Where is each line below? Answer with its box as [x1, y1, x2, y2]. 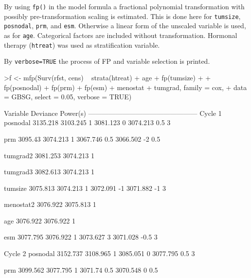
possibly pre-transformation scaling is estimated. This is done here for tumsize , [4, 11, 241, 21]
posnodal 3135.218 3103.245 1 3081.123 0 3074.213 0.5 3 [4, 117, 171, 128]
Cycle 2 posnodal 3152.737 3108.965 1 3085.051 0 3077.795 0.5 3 [4, 248, 195, 259]
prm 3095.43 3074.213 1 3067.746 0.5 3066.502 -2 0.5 [4, 133, 161, 144]
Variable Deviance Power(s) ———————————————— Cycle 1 [4, 108, 222, 118]
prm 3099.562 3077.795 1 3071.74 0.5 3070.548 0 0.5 [4, 264, 158, 275]
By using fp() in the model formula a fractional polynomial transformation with [4, 1, 245, 11]
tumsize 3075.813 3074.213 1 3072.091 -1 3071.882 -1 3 [4, 183, 166, 193]
